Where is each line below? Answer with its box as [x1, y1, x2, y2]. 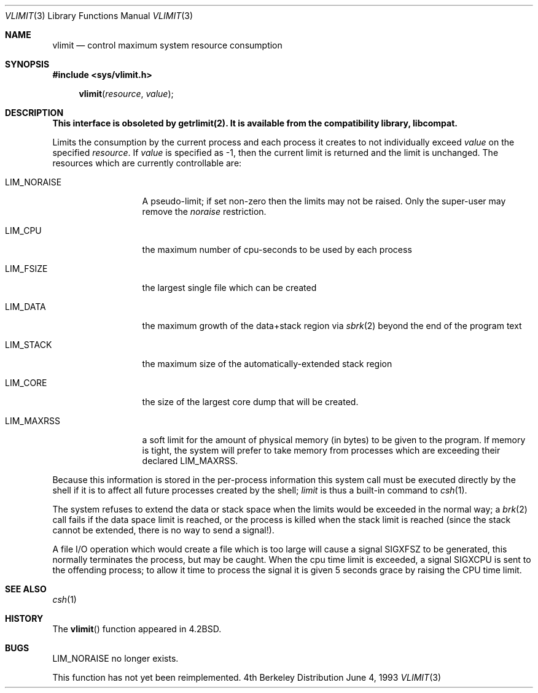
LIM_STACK [5, 339, 52, 350]
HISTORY [5, 613, 44, 624]
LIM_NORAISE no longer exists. [52, 653, 179, 664]
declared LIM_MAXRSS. [142, 455, 238, 466]
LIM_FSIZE [5, 263, 48, 274]
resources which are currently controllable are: [52, 158, 242, 168]
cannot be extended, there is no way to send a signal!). [52, 525, 275, 535]
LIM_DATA [5, 301, 46, 312]
